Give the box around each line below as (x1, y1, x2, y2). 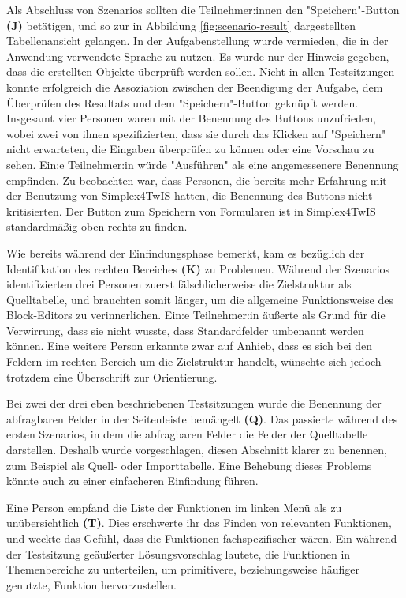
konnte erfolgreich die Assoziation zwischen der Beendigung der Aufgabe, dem (6, 78, 383, 95)
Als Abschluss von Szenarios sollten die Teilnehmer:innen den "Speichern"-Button (6, 2, 400, 17)
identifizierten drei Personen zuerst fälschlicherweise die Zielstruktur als (6, 276, 352, 292)
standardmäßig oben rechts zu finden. (6, 218, 188, 235)
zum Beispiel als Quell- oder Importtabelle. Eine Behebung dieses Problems (6, 457, 372, 473)
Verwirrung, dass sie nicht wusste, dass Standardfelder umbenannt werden (6, 322, 364, 338)
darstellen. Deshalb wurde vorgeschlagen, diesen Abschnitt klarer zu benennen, (6, 442, 388, 458)
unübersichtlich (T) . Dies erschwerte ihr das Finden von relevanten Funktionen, (6, 514, 392, 531)
